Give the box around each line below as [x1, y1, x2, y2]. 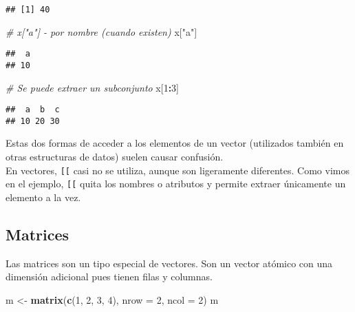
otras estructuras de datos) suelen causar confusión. [6, 149, 224, 164]
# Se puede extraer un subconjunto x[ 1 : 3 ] [6, 80, 180, 94]
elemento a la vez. [6, 189, 81, 204]
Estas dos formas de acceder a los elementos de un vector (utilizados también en [6, 136, 344, 150]
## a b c [6, 105, 60, 115]
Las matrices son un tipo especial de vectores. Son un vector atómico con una [6, 256, 333, 270]
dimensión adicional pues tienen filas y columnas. [6, 269, 213, 284]
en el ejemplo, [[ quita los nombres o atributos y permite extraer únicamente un [6, 176, 346, 191]
